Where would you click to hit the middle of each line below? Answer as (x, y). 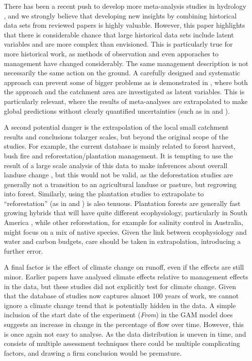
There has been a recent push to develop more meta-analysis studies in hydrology (125, 6)
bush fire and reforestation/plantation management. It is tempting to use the (118, 155)
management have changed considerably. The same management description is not (126, 63)
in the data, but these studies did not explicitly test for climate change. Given (120, 286)
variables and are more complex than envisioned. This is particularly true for (118, 44)
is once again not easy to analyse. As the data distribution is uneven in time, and (125, 334)
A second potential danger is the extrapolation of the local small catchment (116, 127)
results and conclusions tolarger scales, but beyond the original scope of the (116, 136)
